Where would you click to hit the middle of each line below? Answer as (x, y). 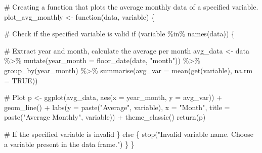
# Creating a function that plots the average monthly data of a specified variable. (131, 7)
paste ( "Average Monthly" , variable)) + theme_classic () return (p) (105, 117)
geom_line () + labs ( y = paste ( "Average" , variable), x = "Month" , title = (117, 107)
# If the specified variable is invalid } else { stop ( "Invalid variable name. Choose (129, 134)
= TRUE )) (21, 80)
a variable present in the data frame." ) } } (69, 144)
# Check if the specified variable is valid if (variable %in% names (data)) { (120, 34)
